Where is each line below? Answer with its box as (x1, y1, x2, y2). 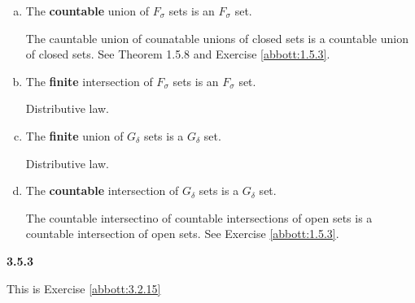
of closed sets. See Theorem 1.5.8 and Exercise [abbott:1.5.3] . (25, 45, 330, 63)
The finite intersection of (25, 72, 153, 89)
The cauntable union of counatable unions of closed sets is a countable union (25, 29, 408, 46)
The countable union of (25, 2, 149, 19)
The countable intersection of (25, 182, 179, 199)
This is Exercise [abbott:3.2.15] (7, 279, 161, 297)
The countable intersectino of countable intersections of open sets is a (25, 209, 373, 226)
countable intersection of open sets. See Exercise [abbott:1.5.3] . (25, 225, 339, 242)
